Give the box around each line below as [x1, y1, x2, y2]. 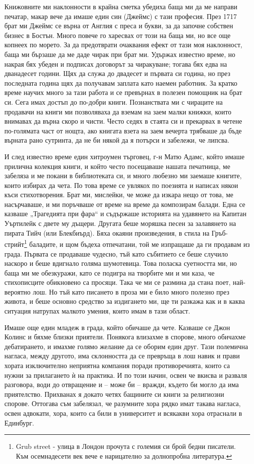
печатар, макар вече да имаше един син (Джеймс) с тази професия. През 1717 [4, 11, 237, 21]
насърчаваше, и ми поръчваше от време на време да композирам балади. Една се [4, 199, 245, 209]
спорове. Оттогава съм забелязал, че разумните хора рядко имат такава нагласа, [4, 398, 241, 408]
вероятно [4, 286, 31, 297]
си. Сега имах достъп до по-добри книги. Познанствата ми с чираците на [4, 96, 223, 107]
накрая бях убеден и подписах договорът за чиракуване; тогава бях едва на [4, 58, 227, 69]
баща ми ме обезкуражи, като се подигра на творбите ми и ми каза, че [4, 267, 215, 278]
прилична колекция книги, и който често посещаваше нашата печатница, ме [4, 161, 231, 171]
